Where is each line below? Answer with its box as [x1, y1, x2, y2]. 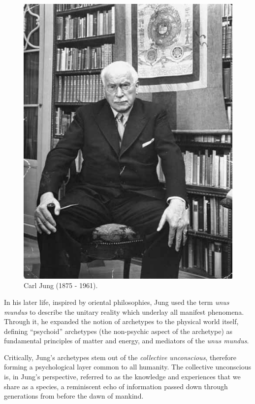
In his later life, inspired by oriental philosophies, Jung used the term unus [4, 296, 229, 307]
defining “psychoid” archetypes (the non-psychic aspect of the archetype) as [4, 326, 233, 336]
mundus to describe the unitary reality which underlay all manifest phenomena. [4, 306, 244, 317]
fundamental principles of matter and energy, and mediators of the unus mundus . [4, 335, 249, 346]
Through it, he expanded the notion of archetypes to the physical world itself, [4, 316, 239, 327]
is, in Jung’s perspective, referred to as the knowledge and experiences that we [4, 371, 241, 382]
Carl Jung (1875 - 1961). [24, 280, 98, 291]
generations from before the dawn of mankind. [4, 391, 144, 401]
